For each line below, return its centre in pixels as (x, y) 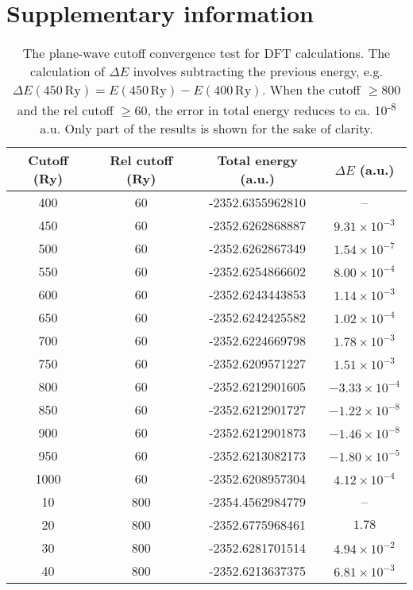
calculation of (68, 71)
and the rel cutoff (65, 110)
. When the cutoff (311, 90)
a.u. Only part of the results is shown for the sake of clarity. (206, 129)
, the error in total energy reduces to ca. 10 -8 (272, 109)
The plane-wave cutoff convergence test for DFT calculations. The (206, 53)
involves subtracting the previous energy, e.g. (258, 71)
